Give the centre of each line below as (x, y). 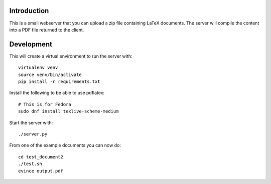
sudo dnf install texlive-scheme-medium (69, 111)
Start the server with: (31, 122)
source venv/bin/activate (50, 74)
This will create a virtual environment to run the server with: (71, 56)
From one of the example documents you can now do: (65, 145)
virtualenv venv (38, 68)
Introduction (29, 11)
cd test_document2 (41, 157)
